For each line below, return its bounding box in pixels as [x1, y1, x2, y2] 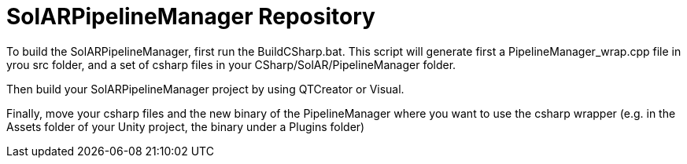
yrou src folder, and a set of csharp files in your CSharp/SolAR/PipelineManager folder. [6, 57, 456, 71]
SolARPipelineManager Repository [6, 3, 375, 30]
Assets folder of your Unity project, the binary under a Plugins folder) [6, 119, 365, 133]
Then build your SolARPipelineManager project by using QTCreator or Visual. [6, 82, 404, 96]
